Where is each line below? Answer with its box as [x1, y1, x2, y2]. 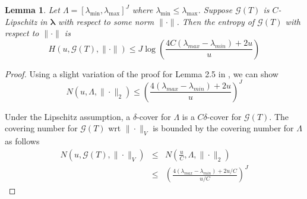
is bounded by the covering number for [153, 122, 294, 134]
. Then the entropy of [176, 15, 255, 27]
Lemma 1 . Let [5, 4, 60, 15]
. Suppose [198, 4, 233, 15]
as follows [5, 135, 40, 147]
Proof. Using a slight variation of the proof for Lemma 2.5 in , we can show [5, 67, 278, 80]
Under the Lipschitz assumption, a [5, 110, 131, 122]
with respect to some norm [58, 15, 154, 27]
